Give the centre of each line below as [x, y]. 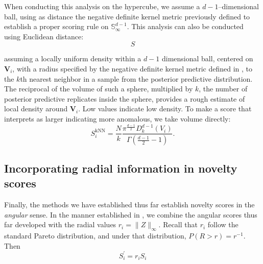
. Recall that [178, 224]
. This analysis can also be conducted [185, 26]
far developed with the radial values [60, 224]
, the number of [223, 89]
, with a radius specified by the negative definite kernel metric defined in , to [132, 68]
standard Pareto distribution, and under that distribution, [95, 235]
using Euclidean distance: [44, 36]
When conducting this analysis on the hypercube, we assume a [102, 6]
